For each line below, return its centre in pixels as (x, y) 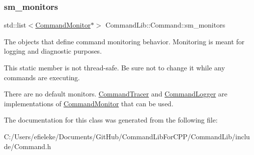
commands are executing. (42, 77)
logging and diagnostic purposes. (53, 51)
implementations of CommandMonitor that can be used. (89, 103)
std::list (15, 25)
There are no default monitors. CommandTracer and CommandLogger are (116, 94)
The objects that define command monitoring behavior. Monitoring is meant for (124, 41)
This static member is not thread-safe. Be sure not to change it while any (114, 67)
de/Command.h (28, 146)
